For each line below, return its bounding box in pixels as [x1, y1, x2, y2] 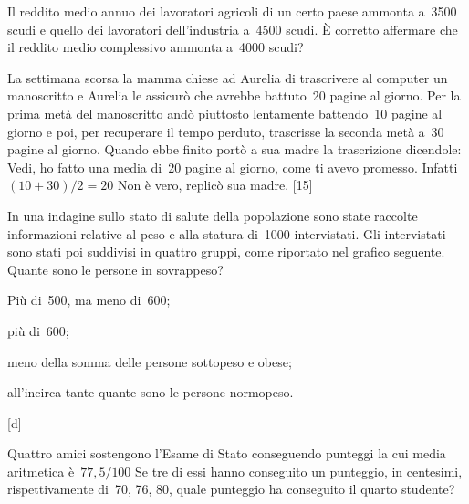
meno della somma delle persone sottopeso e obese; [7, 352, 292, 371]
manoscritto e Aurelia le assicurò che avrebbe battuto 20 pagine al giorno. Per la [7, 86, 461, 105]
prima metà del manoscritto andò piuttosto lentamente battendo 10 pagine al [7, 103, 443, 122]
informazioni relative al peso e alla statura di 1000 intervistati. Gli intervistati [7, 224, 446, 243]
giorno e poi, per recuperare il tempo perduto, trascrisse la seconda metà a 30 [7, 121, 444, 141]
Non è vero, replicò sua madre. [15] [117, 175, 313, 194]
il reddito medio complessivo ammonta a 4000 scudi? [7, 37, 304, 57]
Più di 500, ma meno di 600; [7, 290, 171, 310]
